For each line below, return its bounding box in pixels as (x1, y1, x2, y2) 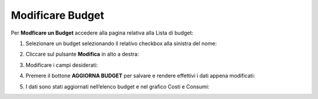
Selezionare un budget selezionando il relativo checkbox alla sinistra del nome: (25, 40, 217, 47)
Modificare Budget (11, 9, 104, 22)
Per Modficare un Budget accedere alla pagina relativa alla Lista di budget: (11, 29, 194, 36)
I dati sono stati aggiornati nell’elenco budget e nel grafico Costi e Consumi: (25, 83, 210, 90)
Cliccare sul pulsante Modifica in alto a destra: (25, 50, 140, 58)
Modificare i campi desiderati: (25, 62, 98, 69)
